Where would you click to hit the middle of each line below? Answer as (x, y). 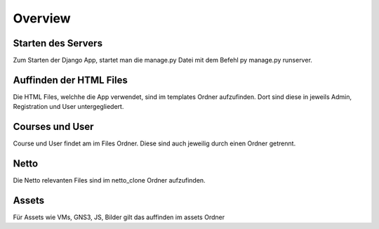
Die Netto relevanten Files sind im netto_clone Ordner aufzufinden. (109, 181)
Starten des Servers (58, 43)
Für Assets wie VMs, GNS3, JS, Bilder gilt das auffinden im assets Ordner (119, 217)
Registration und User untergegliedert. (68, 107)
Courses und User (53, 127)
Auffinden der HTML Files (70, 80)
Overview (42, 18)
